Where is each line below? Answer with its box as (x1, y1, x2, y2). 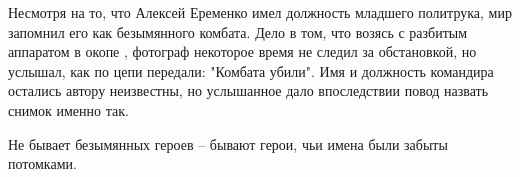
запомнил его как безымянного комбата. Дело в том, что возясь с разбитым (8, 21, 468, 42)
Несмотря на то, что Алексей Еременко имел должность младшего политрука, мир (8, 2, 512, 22)
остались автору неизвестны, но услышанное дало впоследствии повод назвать (8, 80, 489, 101)
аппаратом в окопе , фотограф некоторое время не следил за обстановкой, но (8, 41, 477, 62)
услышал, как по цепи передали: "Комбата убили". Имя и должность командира (8, 60, 494, 81)
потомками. (8, 153, 77, 174)
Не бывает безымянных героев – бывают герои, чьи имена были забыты (8, 133, 448, 154)
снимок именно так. (8, 99, 129, 120)
